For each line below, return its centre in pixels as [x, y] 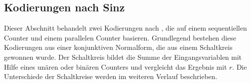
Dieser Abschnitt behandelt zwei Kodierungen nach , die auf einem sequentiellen [125, 28]
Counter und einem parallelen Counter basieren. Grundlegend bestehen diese [120, 37]
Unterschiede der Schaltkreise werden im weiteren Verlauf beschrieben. [111, 76]
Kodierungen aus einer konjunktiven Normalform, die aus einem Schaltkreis [118, 47]
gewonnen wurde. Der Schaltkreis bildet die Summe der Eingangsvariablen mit [123, 57]
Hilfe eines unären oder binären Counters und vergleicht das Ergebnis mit [116, 66]
